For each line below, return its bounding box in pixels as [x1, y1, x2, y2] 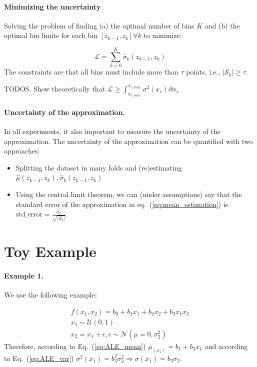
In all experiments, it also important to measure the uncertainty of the [4, 125, 220, 136]
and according [204, 340, 248, 351]
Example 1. [4, 270, 43, 281]
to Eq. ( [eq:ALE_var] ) [4, 352, 74, 363]
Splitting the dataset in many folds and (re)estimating [15, 162, 182, 172]
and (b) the [204, 20, 240, 30]
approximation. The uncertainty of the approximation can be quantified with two [4, 135, 253, 146]
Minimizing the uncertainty [4, 1, 101, 11]
